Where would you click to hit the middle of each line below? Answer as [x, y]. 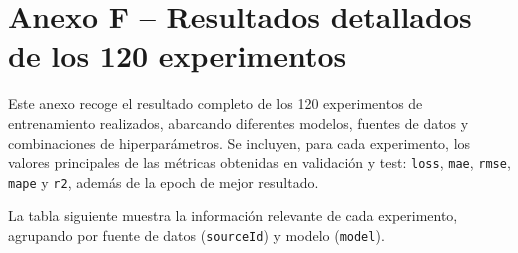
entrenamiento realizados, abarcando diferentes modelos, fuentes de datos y [238, 122]
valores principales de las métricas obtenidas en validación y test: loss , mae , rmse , [259, 162]
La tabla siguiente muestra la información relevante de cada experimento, [233, 215]
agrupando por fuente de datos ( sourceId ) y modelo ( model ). [196, 235]
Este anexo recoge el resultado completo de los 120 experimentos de [215, 103]
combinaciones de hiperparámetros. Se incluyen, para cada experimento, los [239, 142]
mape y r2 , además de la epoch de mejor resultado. [163, 181]
